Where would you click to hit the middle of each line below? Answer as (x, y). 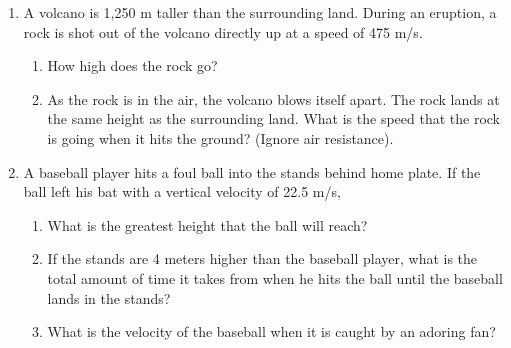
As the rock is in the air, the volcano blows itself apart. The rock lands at (273, 98)
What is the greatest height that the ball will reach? (207, 224)
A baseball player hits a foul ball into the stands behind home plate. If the (252, 171)
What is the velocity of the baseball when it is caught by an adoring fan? (271, 331)
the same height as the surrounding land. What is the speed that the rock (273, 118)
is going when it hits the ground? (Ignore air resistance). (220, 137)
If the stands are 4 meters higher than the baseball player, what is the (262, 258)
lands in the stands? (109, 297)
